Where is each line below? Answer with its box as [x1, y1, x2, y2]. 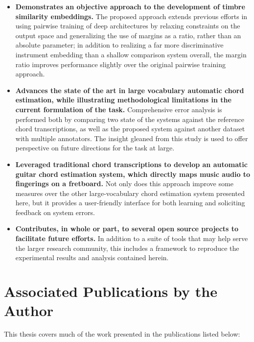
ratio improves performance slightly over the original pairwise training [15, 59, 226, 69]
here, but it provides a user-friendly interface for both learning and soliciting [15, 197, 245, 208]
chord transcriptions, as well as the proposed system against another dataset [15, 123, 245, 134]
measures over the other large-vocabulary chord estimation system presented [15, 188, 245, 198]
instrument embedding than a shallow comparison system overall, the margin [15, 49, 247, 59]
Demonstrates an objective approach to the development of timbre [15, 1, 245, 11]
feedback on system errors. [15, 207, 95, 217]
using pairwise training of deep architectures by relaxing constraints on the [15, 21, 240, 31]
